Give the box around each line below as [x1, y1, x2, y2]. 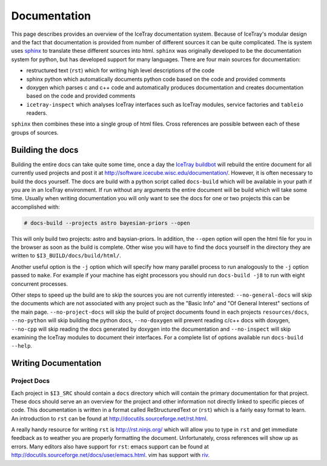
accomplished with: [11, 203, 60, 211]
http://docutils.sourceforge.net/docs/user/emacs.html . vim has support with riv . [11, 451, 210, 459]
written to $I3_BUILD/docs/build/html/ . [11, 252, 121, 259]
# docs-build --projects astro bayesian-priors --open [24, 219, 190, 226]
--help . [11, 342, 33, 349]
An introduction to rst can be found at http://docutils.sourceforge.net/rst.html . [11, 414, 208, 422]
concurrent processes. [11, 280, 68, 288]
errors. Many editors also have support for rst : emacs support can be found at [11, 443, 209, 450]
